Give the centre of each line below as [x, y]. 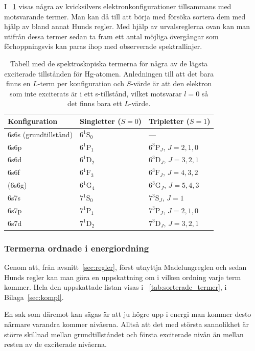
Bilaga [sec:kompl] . [34, 297]
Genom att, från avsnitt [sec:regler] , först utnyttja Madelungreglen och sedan [125, 267]
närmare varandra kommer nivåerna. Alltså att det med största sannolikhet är [126, 324]
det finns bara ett [95, 103]
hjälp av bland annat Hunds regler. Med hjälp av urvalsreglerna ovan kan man [127, 26]
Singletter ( [100, 121]
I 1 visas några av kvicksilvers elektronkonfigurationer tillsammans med [118, 6]
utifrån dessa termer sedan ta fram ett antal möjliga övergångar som [111, 36]
